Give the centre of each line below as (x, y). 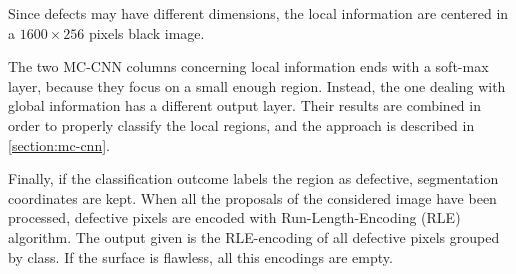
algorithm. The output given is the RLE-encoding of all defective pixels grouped (254, 236)
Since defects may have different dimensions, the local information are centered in (258, 13)
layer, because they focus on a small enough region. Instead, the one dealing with (257, 85)
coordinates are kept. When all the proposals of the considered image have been (252, 197)
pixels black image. (146, 32)
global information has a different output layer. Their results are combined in (244, 105)
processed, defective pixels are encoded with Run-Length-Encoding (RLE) (234, 217)
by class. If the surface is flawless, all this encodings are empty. (200, 256)
